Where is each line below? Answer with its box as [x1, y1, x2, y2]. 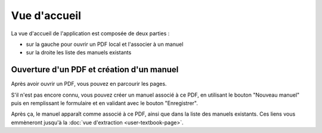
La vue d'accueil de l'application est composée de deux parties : [11, 30, 170, 37]
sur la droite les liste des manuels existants [26, 49, 132, 56]
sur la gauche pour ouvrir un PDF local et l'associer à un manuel [26, 41, 184, 48]
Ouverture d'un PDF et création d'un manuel [11, 64, 179, 75]
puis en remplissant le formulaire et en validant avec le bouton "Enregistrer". [11, 100, 198, 107]
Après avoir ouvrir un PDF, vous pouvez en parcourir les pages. [11, 81, 167, 88]
